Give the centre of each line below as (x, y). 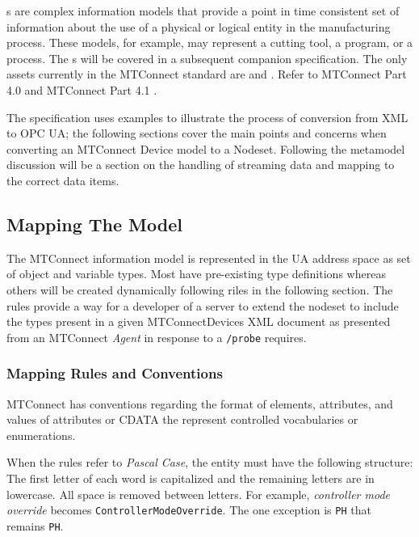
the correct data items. (63, 180)
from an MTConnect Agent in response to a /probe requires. (157, 337)
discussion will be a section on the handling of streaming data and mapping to (201, 165)
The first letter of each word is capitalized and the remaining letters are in (191, 478)
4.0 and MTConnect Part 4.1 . (82, 89)
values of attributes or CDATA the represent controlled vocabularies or (182, 419)
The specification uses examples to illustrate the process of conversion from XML (207, 117)
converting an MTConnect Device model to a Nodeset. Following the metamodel (206, 148)
